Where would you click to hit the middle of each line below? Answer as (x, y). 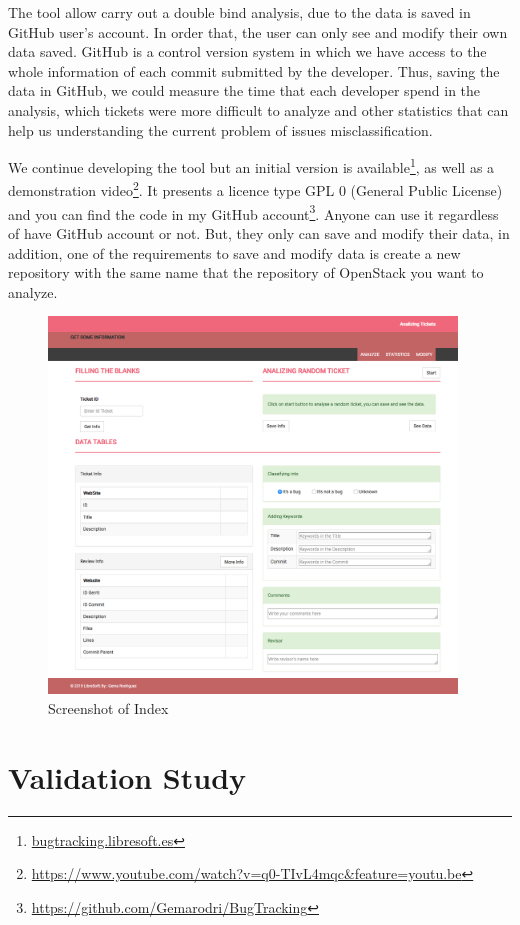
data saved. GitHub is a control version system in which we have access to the (247, 51)
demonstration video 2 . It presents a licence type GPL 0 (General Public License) (255, 189)
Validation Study (127, 776)
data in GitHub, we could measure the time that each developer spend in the (244, 90)
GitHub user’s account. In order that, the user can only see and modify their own (258, 31)
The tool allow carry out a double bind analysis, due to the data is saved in (239, 12)
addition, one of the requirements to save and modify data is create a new (234, 252)
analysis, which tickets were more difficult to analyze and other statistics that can (258, 109)
